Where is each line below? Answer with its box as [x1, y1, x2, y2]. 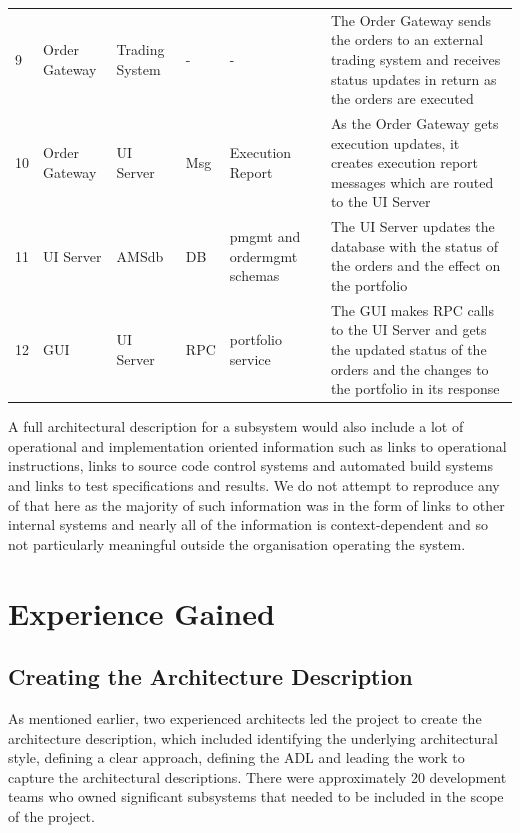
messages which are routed [330, 171, 494, 192]
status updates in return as [330, 68, 497, 89]
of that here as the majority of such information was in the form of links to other [8, 494, 505, 515]
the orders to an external [330, 29, 484, 50]
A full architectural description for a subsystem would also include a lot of [8, 416, 464, 437]
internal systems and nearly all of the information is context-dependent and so [8, 514, 489, 535]
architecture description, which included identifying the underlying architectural [8, 727, 498, 748]
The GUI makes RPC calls [330, 299, 495, 320]
